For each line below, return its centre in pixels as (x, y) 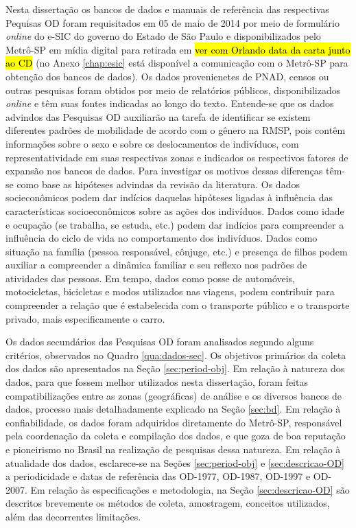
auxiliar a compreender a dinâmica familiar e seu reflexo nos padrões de (156, 265)
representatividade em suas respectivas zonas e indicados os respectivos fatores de (177, 157)
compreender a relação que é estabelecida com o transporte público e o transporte (178, 305)
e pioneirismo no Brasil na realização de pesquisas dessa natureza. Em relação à (173, 449)
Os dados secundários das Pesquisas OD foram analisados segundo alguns (160, 342)
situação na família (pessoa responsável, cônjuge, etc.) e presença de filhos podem (177, 251)
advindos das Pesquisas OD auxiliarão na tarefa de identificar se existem (158, 116)
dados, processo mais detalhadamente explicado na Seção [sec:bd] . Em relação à (173, 409)
